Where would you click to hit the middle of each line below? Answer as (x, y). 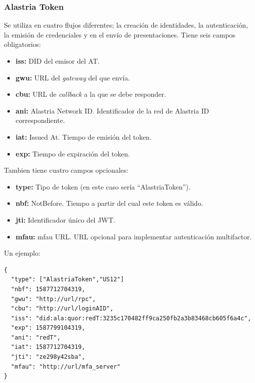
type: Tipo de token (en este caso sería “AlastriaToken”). (103, 186)
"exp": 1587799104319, (48, 328)
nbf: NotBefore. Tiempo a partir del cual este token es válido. (109, 203)
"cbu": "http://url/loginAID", (62, 309)
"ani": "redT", (36, 337)
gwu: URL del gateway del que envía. (73, 77)
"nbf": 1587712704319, (48, 289)
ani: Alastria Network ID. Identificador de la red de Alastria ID (112, 110)
